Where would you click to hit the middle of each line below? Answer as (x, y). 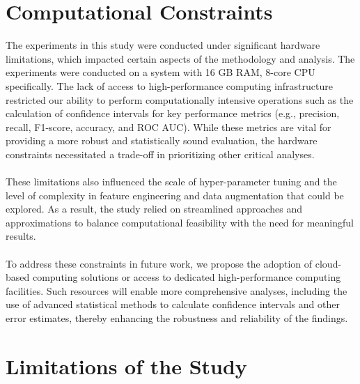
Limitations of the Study (126, 366)
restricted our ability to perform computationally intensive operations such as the (180, 99)
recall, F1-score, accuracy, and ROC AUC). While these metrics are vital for (169, 126)
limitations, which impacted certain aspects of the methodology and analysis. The (180, 58)
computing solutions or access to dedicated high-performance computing (187, 277)
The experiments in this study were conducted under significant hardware (163, 45)
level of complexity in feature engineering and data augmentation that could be (175, 195)
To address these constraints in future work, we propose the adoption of (159, 263)
